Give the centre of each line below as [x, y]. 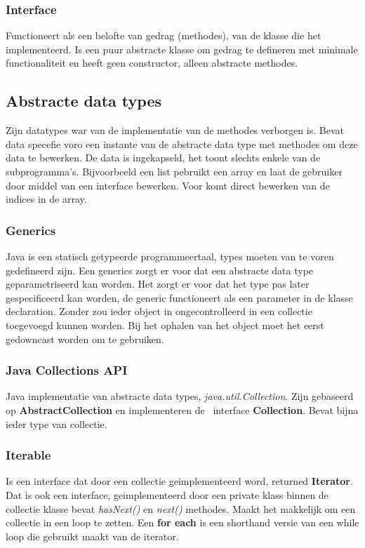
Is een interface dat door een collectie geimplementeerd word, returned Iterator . [179, 481]
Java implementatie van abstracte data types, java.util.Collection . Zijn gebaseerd [180, 396]
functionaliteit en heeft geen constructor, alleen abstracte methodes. [152, 63]
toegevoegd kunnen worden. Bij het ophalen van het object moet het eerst [165, 325]
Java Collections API [67, 370]
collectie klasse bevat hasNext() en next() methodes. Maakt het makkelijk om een [181, 508]
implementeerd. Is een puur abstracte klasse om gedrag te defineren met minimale [182, 49]
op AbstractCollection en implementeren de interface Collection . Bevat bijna [182, 409]
